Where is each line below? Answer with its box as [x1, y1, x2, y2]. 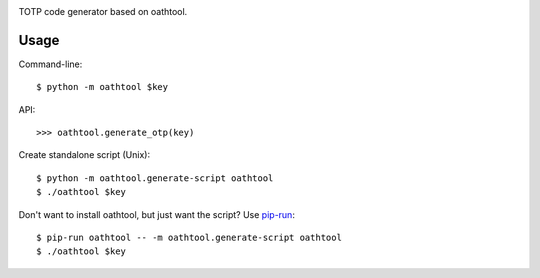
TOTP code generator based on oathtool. [18, 6, 188, 17]
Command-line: [18, 58, 83, 70]
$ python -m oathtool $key [36, 81, 169, 93]
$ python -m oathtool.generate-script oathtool [36, 172, 274, 184]
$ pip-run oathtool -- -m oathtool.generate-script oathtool [36, 232, 342, 244]
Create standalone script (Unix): [18, 149, 150, 161]
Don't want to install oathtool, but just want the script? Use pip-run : [18, 208, 295, 220]
